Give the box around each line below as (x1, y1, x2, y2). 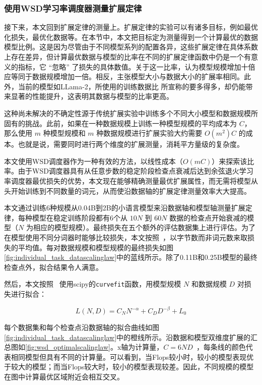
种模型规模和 (43, 128, 86, 138)
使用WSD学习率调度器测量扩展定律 (4, 2, 142, 14)
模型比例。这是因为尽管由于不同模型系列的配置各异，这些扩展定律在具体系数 (4, 41, 258, 52)
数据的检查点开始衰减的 (169, 212, 247, 223)
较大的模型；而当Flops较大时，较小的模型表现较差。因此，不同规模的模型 (11, 361, 254, 372)
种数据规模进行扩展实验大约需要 (96, 128, 203, 138)
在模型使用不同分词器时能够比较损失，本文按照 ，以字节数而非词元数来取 (4, 232, 247, 242)
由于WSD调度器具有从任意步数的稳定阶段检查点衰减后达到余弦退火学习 (18, 166, 253, 176)
